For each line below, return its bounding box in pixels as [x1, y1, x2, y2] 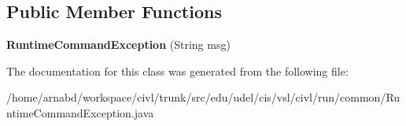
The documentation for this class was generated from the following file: [6, 62, 349, 79]
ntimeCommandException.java [6, 104, 154, 120]
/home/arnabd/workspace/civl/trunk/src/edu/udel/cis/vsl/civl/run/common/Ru [6, 89, 400, 106]
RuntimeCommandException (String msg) [6, 36, 231, 53]
